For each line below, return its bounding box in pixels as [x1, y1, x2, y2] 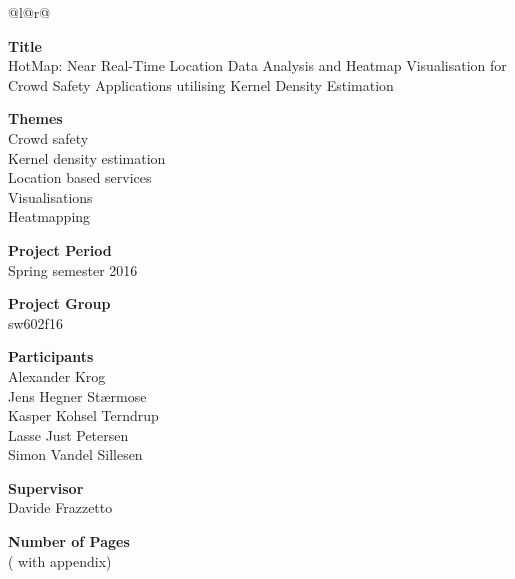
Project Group [8, 293, 111, 314]
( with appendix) [8, 550, 112, 571]
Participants [8, 346, 94, 367]
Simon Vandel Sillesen [8, 444, 143, 465]
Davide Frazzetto [8, 497, 113, 518]
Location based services [8, 167, 152, 188]
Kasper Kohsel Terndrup [8, 405, 159, 426]
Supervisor [8, 477, 84, 498]
